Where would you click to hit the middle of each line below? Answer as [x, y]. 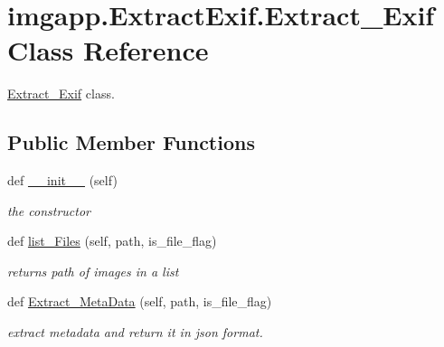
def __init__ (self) [62, 180]
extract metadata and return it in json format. [135, 332]
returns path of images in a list [93, 271]
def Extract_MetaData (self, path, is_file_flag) [140, 301]
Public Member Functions [131, 142]
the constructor [49, 210]
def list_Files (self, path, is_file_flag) [112, 241]
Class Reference [108, 50]
